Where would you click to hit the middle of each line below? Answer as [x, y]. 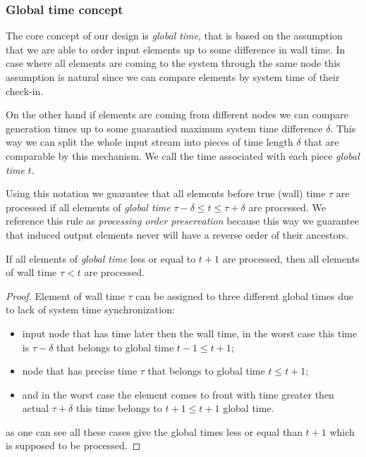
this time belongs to [119, 408]
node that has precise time [80, 371]
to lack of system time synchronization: [90, 309]
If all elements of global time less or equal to [101, 258]
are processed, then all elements [291, 258]
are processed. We [287, 207]
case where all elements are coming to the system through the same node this [173, 63]
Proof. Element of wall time [65, 295]
